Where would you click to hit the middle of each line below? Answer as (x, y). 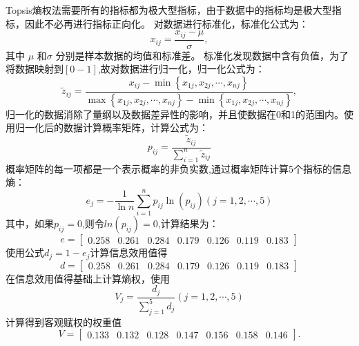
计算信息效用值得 (129, 252)
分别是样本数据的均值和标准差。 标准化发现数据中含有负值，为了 (202, 55)
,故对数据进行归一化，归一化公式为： (181, 69)
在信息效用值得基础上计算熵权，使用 (88, 278)
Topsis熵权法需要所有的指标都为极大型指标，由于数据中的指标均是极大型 (169, 10)
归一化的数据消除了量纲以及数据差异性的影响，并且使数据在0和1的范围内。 (175, 114)
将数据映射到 (35, 69)
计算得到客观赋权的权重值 (64, 321)
